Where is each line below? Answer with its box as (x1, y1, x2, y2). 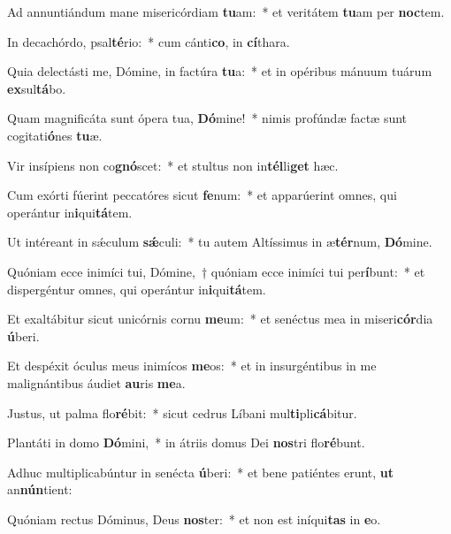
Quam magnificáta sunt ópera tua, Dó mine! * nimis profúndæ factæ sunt (7, 109, 408, 127)
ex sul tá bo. (7, 79, 66, 97)
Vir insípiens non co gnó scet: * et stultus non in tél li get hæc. (7, 156, 339, 174)
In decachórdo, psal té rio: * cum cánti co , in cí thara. (7, 32, 290, 50)
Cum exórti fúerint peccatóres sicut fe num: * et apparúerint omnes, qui (7, 186, 397, 204)
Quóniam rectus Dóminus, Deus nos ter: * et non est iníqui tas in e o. (7, 509, 381, 528)
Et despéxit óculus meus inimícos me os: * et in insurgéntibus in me (7, 356, 377, 375)
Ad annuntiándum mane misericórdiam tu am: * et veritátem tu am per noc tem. (7, 3, 445, 20)
